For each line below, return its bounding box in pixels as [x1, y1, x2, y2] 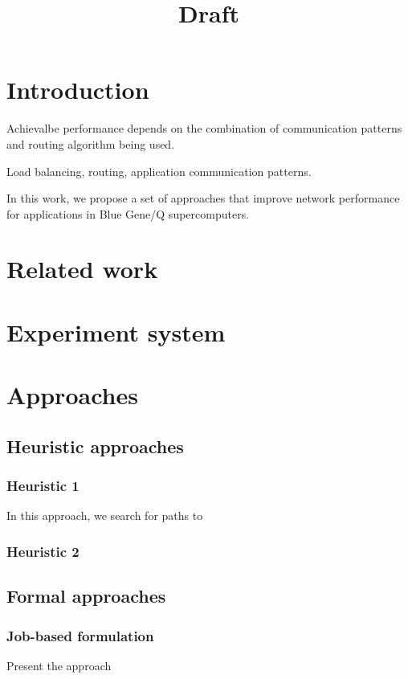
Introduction [6, 73, 149, 106]
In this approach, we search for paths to [6, 507, 203, 524]
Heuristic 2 [6, 541, 80, 561]
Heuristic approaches [6, 433, 184, 458]
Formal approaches [6, 583, 166, 608]
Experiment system [6, 315, 226, 348]
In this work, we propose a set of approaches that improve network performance [6, 190, 400, 207]
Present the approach [6, 657, 112, 673]
